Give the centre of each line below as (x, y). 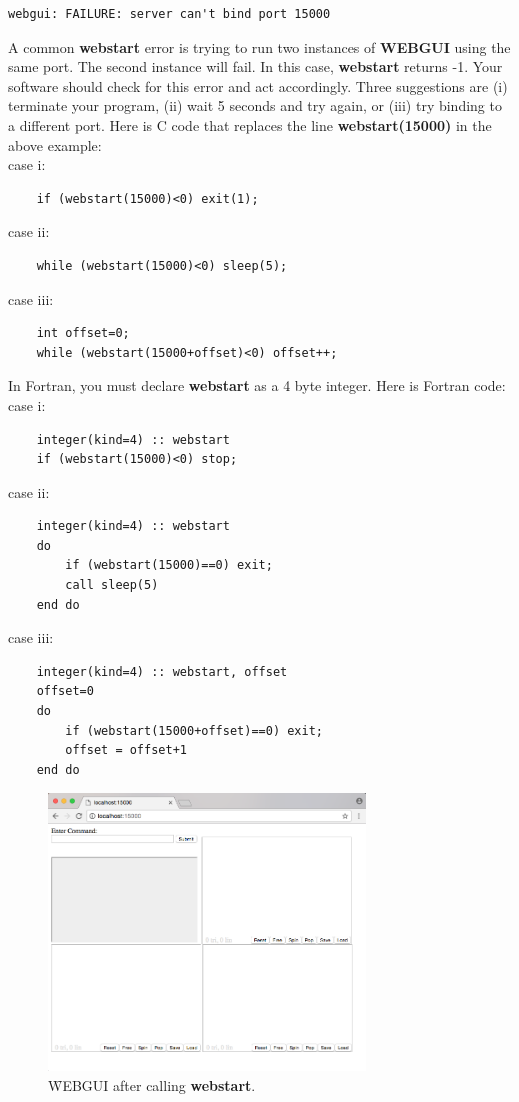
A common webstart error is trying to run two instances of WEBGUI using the (259, 46)
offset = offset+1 (126, 750)
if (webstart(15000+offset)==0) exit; (194, 730)
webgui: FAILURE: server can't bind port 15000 (169, 14)
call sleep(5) (112, 585)
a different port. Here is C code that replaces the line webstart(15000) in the (250, 124)
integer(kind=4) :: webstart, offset (162, 671)
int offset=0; (83, 333)
